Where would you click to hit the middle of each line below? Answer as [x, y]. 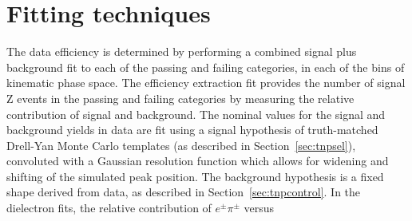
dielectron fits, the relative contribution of [109, 208]
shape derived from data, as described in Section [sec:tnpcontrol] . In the [184, 192]
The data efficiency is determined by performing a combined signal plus [182, 51]
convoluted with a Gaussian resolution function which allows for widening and [198, 161]
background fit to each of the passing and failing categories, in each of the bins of [206, 67]
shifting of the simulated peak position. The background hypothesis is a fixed [195, 176]
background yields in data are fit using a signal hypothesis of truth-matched [192, 130]
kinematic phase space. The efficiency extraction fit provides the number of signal [206, 83]
